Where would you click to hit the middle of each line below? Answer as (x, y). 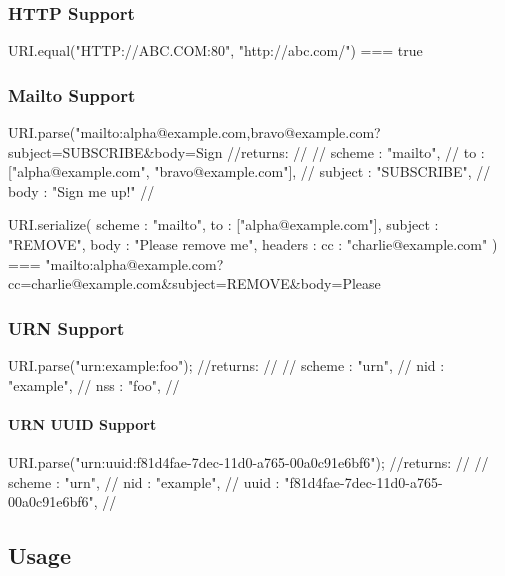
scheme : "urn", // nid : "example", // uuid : (144, 481)
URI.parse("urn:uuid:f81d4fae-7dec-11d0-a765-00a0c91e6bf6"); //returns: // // (248, 461)
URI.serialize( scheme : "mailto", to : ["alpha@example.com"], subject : (223, 224)
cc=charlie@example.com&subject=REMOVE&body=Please (194, 283)
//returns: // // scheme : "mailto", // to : (356, 151)
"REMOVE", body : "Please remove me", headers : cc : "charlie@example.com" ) (253, 244)
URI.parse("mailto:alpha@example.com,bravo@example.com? (194, 132)
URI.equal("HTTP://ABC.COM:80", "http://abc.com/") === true (215, 50)
